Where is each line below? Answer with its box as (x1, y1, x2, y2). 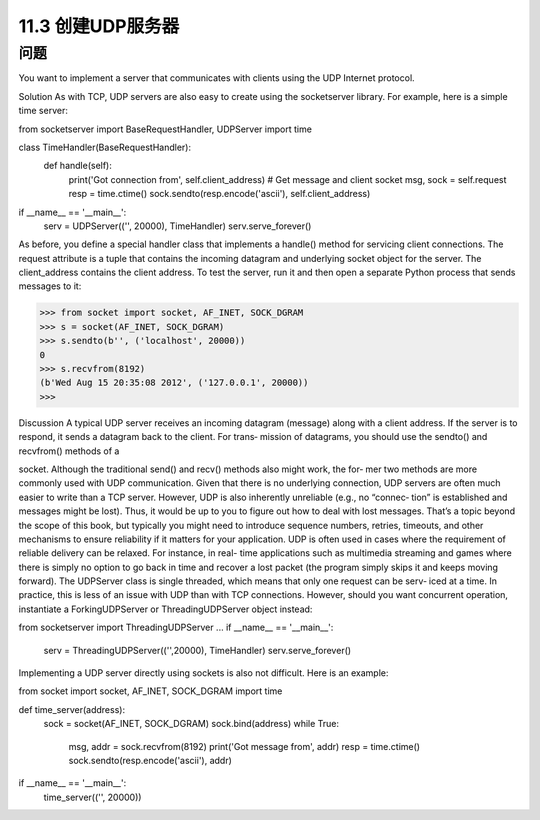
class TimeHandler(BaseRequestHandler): (18, 141, 192, 153)
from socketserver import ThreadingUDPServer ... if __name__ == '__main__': (18, 621, 334, 634)
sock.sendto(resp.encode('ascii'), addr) (68, 754, 232, 766)
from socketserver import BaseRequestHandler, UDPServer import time (18, 123, 312, 135)
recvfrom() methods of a (18, 445, 120, 457)
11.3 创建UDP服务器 (18, 15, 180, 37)
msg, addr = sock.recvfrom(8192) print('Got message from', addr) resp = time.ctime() (68, 740, 420, 752)
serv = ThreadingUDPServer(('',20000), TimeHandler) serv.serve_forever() (43, 644, 352, 656)
